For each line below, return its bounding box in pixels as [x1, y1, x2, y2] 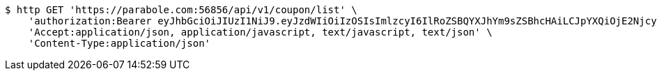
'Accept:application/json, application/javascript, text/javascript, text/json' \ [28, 26, 493, 38]
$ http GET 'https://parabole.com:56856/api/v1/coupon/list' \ [5, 4, 357, 15]
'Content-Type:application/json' [28, 38, 211, 49]
